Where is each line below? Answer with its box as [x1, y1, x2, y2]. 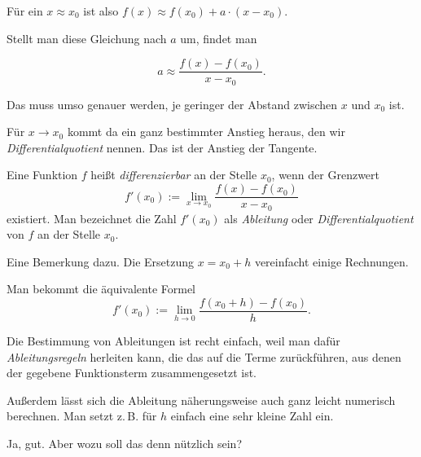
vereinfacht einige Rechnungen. [254, 253, 409, 270]
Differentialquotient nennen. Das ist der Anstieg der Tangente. [7, 138, 318, 156]
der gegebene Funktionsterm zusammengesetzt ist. [7, 364, 257, 381]
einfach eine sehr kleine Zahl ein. [170, 407, 334, 424]
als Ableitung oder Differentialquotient [224, 209, 414, 226]
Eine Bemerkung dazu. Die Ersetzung [7, 253, 194, 270]
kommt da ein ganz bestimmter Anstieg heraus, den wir [67, 123, 345, 140]
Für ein [7, 2, 43, 19]
